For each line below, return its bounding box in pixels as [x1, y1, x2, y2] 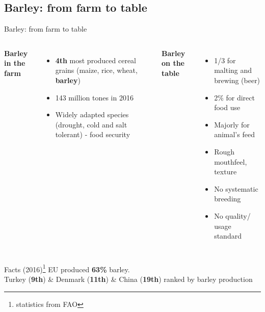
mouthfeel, [214, 156, 247, 167]
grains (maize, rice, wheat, [55, 65, 138, 75]
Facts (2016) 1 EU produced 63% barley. [4, 262, 130, 274]
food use [214, 102, 241, 113]
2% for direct [214, 92, 255, 102]
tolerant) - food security [55, 129, 130, 140]
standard [214, 230, 242, 241]
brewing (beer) [214, 74, 260, 85]
